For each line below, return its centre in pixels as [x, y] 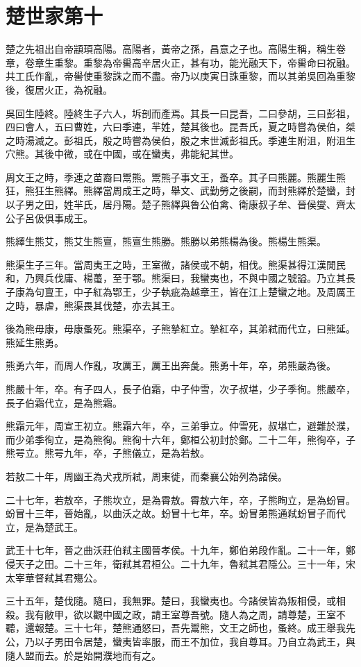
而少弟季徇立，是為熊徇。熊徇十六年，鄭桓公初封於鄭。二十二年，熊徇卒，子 [180, 439]
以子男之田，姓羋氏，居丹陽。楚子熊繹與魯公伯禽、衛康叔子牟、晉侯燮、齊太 [180, 204]
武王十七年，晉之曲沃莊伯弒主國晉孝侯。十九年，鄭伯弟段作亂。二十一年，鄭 [180, 550]
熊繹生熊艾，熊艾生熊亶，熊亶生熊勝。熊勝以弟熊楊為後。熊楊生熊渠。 [166, 241]
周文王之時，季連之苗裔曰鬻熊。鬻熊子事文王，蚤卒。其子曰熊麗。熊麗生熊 [176, 177]
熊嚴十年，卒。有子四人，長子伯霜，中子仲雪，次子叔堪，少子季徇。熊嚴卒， [180, 389]
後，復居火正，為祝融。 [59, 89]
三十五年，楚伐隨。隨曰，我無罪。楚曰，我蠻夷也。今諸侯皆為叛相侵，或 [171, 601]
